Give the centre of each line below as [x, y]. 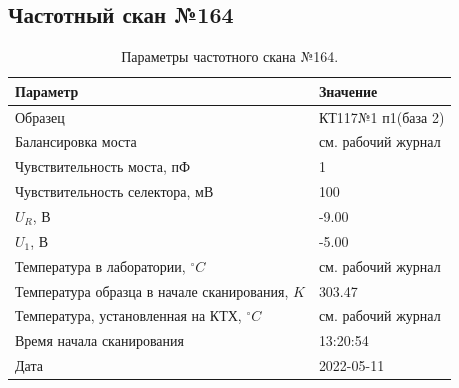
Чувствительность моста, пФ [103, 166]
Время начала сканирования [99, 340]
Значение [348, 90]
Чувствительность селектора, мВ [114, 191]
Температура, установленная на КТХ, [128, 315]
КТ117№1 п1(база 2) [381, 116]
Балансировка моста [76, 141]
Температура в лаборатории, [100, 265]
